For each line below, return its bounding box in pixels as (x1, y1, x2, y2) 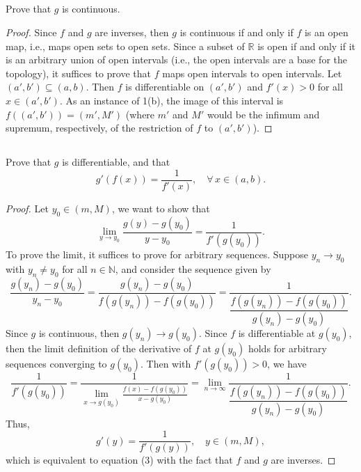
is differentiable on (125, 79, 204, 94)
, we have (267, 356, 307, 370)
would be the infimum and (207, 107, 320, 121)
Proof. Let (6, 200, 49, 215)
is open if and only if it (257, 38, 356, 53)
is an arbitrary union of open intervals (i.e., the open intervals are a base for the (6, 52, 347, 67)
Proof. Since (6, 24, 57, 39)
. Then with (141, 356, 191, 370)
